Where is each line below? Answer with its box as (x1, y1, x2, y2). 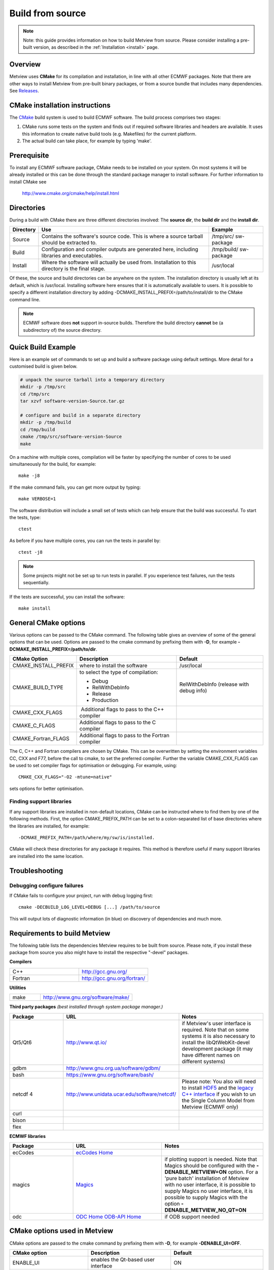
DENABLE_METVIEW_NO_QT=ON (164, 1206, 247, 1214)
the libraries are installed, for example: (9, 823, 90, 829)
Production (92, 696, 119, 704)
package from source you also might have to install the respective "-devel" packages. (9, 949, 189, 956)
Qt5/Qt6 (12, 1039, 32, 1046)
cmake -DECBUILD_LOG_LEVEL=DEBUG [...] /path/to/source (18, 904, 160, 910)
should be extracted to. (41, 239, 97, 246)
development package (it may (182, 1045, 253, 1052)
